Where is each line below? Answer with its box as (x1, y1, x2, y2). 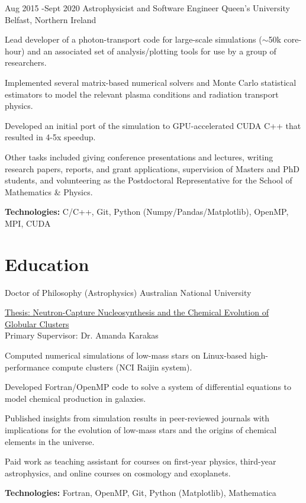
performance (5, 360, 50, 373)
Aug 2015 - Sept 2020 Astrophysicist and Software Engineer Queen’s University (5, 2, 290, 14)
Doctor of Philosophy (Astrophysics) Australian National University (5, 286, 252, 298)
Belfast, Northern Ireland (5, 13, 96, 25)
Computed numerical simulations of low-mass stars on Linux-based (5, 349, 247, 361)
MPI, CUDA (5, 217, 51, 229)
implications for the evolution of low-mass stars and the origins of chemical (5, 423, 277, 436)
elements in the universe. (5, 435, 95, 447)
